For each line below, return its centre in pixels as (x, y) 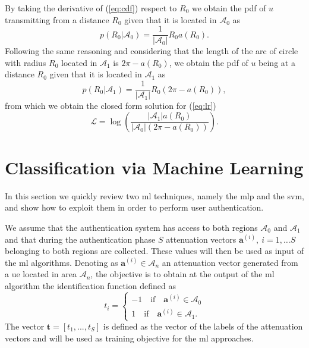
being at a (277, 62)
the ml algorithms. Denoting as (62, 262)
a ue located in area (41, 274)
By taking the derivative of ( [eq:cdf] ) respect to (91, 8)
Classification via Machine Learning (154, 167)
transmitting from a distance (57, 19)
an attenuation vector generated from (230, 262)
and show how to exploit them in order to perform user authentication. (134, 207)
